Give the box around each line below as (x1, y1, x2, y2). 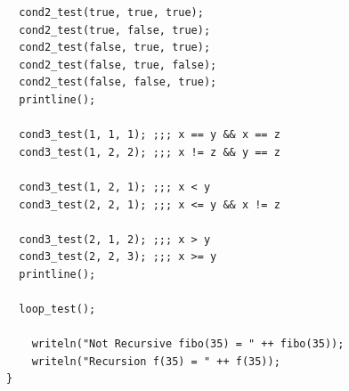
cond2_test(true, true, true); (19, 6, 204, 19)
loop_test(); (19, 303, 96, 316)
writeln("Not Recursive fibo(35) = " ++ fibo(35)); (31, 338, 345, 351)
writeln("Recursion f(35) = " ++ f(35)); (31, 354, 280, 368)
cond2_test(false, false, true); (19, 76, 217, 89)
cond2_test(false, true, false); (19, 58, 217, 71)
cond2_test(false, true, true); (19, 41, 211, 54)
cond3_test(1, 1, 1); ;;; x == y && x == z (19, 128, 280, 142)
